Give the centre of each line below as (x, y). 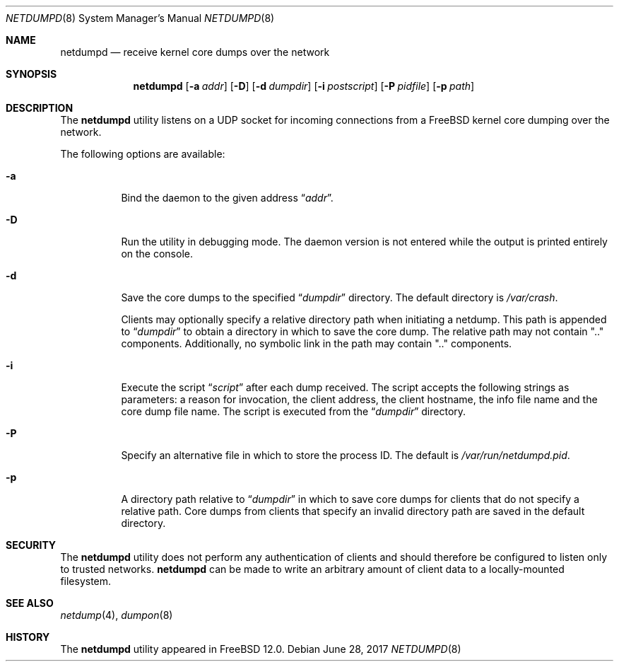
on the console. (157, 254)
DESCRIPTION (40, 108)
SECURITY (31, 545)
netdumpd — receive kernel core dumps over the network (195, 52)
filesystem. (86, 581)
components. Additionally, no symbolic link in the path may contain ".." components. (317, 343)
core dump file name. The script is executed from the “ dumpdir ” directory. (294, 411)
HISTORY (28, 637)
